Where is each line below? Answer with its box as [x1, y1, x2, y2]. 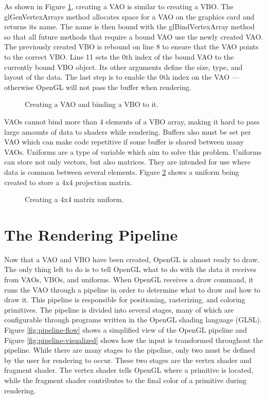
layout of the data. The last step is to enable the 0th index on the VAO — [4, 71, 239, 82]
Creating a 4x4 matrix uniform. [25, 194, 124, 205]
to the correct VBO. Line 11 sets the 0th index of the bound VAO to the [4, 51, 234, 62]
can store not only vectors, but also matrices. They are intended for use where [4, 156, 251, 167]
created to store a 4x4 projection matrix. [4, 176, 133, 187]
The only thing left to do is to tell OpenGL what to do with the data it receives [4, 264, 257, 275]
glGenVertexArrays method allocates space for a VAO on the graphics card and [4, 11, 255, 22]
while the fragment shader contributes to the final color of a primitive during [4, 374, 246, 385]
